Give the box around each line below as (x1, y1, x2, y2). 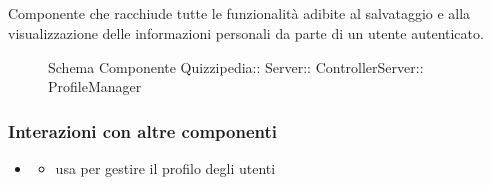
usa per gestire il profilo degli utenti (55, 157, 276, 178)
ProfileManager (48, 76, 142, 97)
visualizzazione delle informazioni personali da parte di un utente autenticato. (8, 22, 484, 43)
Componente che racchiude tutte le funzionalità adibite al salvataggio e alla (8, 3, 471, 24)
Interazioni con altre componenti (8, 118, 277, 143)
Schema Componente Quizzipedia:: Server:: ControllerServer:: (48, 56, 424, 77)
